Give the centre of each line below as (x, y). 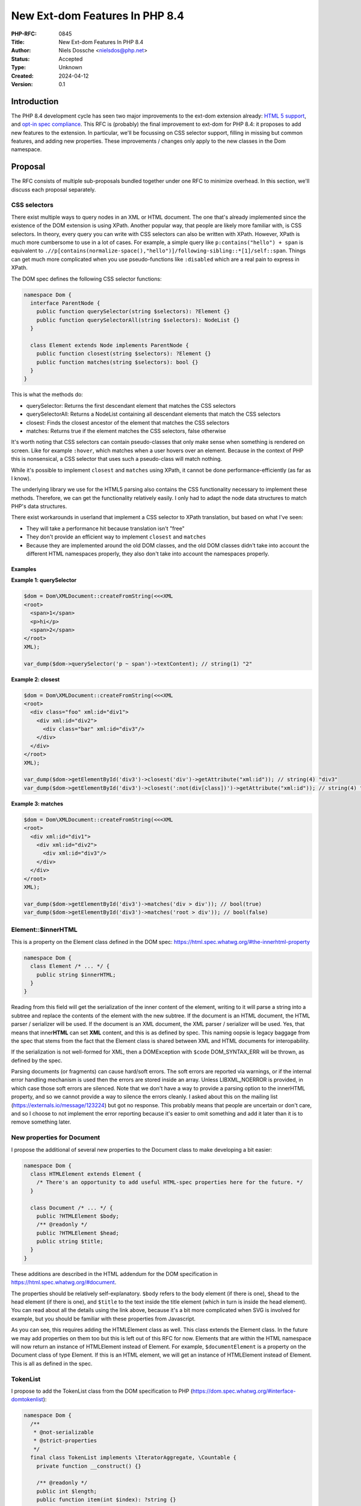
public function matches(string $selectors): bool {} (117, 362)
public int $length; (67, 1491)
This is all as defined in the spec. (52, 1363)
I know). (21, 478)
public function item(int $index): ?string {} (106, 1500)
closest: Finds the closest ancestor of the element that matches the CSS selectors (128, 422)
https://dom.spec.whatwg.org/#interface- (244, 1391)
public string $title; (70, 1242)
